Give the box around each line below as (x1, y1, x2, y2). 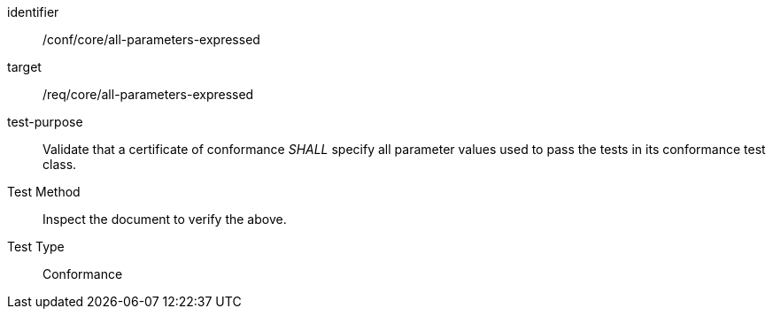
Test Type (7, 239, 65, 254)
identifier (7, 4, 59, 19)
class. (43, 157, 77, 172)
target (7, 59, 42, 74)
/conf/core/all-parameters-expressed (43, 32, 260, 47)
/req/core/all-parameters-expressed (43, 87, 254, 102)
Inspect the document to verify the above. (43, 212, 287, 227)
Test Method (7, 184, 81, 199)
